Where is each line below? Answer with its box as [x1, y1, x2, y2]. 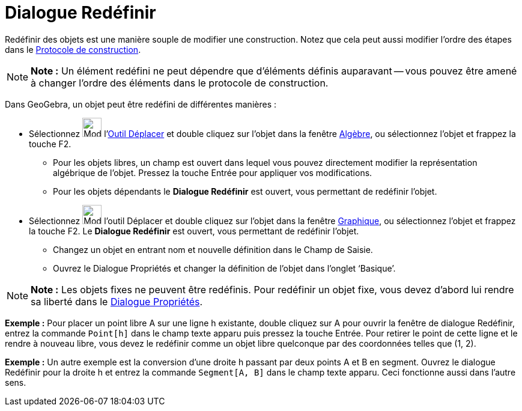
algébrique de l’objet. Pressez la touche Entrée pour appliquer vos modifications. [53, 167, 372, 178]
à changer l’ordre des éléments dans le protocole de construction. [31, 76, 329, 89]
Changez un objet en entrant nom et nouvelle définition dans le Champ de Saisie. [53, 244, 373, 255]
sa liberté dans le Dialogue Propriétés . [31, 295, 203, 308]
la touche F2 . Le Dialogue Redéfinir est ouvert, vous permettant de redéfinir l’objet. [29, 225, 359, 236]
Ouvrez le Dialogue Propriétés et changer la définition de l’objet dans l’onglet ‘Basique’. [53, 263, 396, 273]
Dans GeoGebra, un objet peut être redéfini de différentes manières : [5, 99, 277, 109]
